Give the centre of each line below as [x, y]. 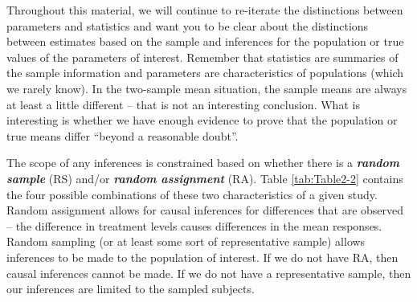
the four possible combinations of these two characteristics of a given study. [192, 194]
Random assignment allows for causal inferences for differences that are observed [205, 210]
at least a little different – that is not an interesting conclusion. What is [183, 104]
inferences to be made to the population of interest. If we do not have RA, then [202, 257]
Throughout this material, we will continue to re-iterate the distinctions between [205, 10]
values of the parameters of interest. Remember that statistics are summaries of [202, 57]
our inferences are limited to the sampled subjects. [131, 289]
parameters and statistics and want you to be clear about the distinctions [188, 25]
